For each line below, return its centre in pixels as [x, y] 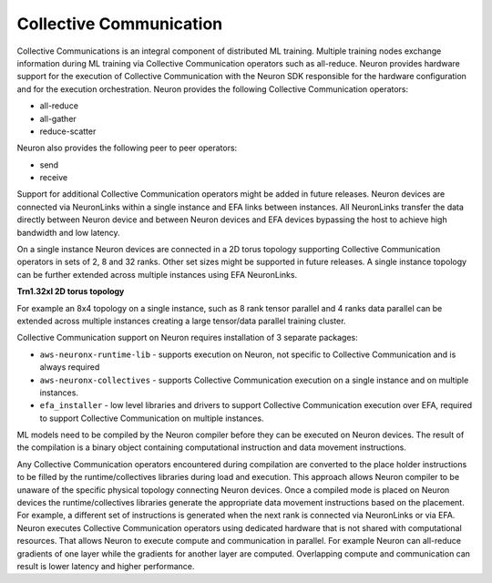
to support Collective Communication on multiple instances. [152, 418]
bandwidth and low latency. [68, 232]
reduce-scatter [68, 131]
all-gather [58, 118]
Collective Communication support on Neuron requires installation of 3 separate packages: [188, 338]
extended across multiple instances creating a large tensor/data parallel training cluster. [181, 321]
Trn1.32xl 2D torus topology [71, 291]
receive [54, 178]
